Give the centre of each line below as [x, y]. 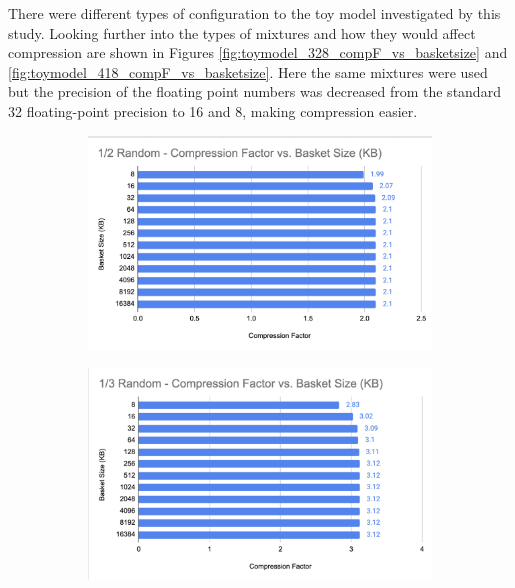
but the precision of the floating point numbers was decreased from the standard [254, 91]
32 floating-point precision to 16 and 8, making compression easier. [213, 110]
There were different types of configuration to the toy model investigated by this [254, 13]
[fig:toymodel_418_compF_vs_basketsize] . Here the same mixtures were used [248, 71]
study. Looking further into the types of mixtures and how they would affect [242, 32]
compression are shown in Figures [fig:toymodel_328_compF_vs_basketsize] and [258, 52]
